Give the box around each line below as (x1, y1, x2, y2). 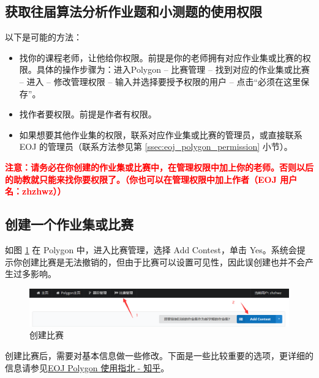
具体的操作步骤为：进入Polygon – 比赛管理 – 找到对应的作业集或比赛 (36, 63, 310, 76)
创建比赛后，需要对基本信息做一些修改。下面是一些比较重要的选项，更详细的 (5, 349, 313, 362)
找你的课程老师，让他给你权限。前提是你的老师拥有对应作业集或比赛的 (19, 51, 302, 64)
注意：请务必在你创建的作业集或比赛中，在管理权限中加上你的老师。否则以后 (5, 160, 313, 173)
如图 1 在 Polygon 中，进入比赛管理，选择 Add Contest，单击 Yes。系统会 (5, 243, 297, 256)
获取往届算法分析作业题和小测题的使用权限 (5, 2, 262, 21)
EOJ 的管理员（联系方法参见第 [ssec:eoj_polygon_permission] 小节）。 (19, 140, 293, 153)
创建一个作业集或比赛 (5, 215, 133, 234)
